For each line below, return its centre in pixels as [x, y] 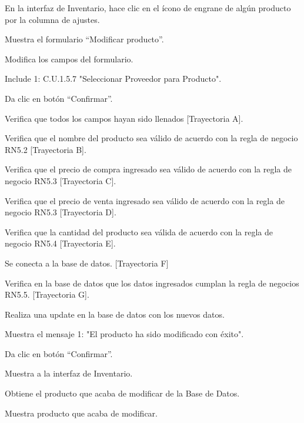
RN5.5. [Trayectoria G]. [47, 294]
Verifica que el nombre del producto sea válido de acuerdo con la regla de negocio [151, 138]
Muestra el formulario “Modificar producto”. [84, 39]
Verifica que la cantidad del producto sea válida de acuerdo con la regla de [139, 232]
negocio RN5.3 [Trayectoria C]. [61, 180]
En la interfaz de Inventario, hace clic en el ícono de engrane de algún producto [148, 8]
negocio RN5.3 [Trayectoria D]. [61, 212]
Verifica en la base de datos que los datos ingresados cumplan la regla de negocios [152, 283]
